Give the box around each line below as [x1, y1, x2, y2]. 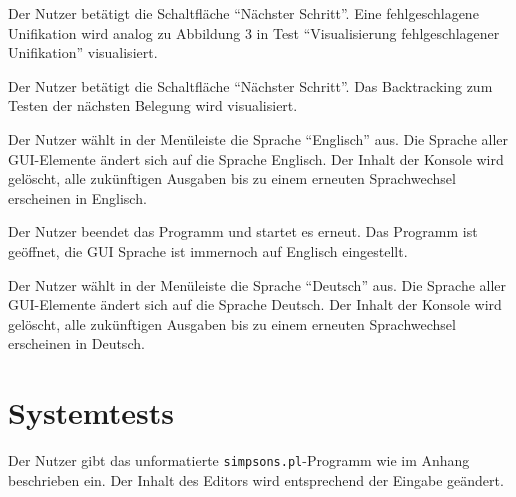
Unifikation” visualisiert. [8, 42, 158, 63]
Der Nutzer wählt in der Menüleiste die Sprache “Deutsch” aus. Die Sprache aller [8, 274, 507, 295]
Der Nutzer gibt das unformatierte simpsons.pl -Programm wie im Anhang [8, 450, 470, 471]
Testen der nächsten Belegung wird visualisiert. [8, 95, 298, 116]
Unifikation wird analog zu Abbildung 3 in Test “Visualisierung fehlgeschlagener [8, 22, 500, 43]
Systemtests [8, 392, 175, 433]
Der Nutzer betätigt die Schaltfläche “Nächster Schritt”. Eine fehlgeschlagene [8, 3, 479, 23]
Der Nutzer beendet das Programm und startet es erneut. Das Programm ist [8, 221, 478, 242]
